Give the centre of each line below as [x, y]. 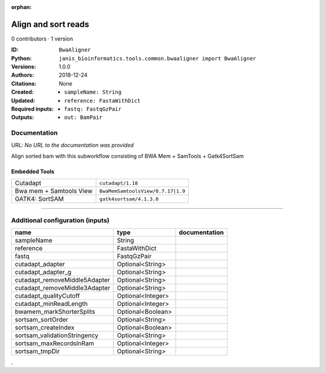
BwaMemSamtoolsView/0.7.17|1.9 [142, 191]
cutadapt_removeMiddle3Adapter [62, 288]
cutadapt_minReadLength [51, 304]
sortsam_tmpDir [37, 351]
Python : [21, 58]
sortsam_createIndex [45, 328]
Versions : [24, 67]
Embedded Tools [33, 171]
